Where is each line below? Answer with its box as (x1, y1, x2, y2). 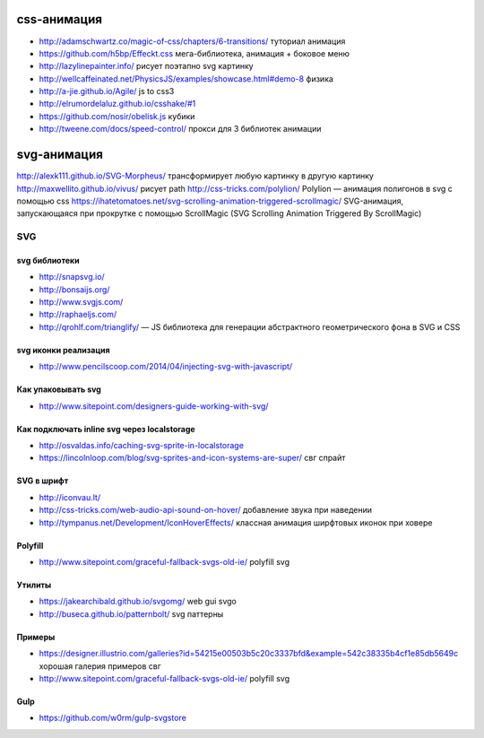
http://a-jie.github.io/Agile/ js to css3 (39, 86, 175, 97)
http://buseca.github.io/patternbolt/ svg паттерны (39, 608, 224, 619)
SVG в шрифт (16, 475, 69, 486)
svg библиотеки (16, 255, 80, 265)
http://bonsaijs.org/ (39, 283, 110, 295)
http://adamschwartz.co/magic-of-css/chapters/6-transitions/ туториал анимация (39, 36, 346, 47)
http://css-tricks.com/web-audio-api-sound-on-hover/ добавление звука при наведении (39, 505, 372, 516)
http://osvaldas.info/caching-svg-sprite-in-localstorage (39, 440, 244, 451)
